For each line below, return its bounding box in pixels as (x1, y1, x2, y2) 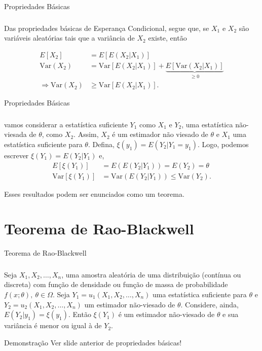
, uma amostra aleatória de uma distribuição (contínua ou (61, 269, 241, 279)
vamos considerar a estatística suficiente (4, 119, 128, 129)
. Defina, (88, 138, 115, 149)
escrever (4, 150, 29, 160)
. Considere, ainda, (180, 299, 239, 309)
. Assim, (73, 129, 99, 139)
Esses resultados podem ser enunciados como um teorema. (4, 188, 184, 199)
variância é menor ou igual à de (4, 320, 102, 331)
